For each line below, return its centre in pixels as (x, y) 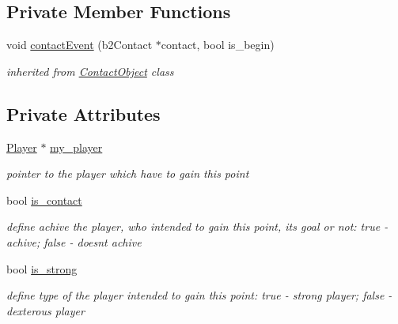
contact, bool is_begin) (218, 45)
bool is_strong (42, 268)
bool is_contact (44, 200)
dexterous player (45, 310)
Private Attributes (83, 113)
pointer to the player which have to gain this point (128, 173)
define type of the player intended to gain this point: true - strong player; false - (199, 295)
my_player (76, 147)
